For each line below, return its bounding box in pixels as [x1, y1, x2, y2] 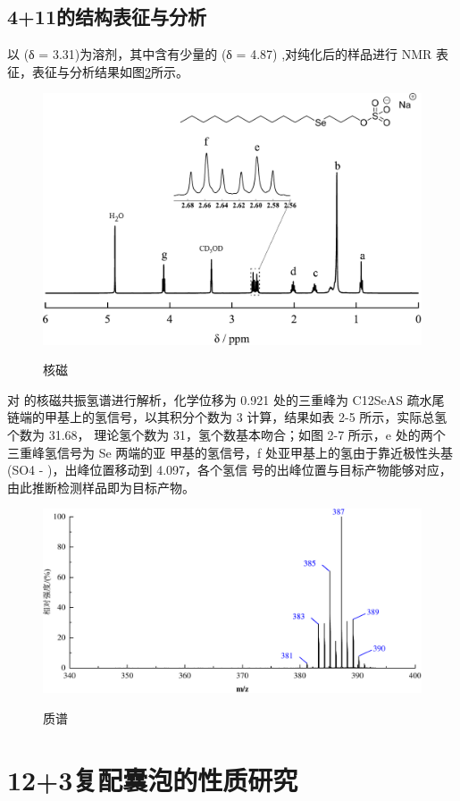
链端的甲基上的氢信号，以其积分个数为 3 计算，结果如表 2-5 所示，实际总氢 [7, 408, 447, 426]
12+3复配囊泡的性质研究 [7, 761, 298, 797]
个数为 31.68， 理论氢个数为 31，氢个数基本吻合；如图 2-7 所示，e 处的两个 [7, 425, 446, 443]
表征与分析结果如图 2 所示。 [31, 62, 188, 80]
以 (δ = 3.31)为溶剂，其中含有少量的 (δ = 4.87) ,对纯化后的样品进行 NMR [7, 45, 432, 63]
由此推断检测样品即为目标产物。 [7, 477, 195, 496]
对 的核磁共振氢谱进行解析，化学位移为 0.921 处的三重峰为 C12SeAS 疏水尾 [7, 390, 445, 409]
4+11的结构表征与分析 [7, 3, 206, 30]
